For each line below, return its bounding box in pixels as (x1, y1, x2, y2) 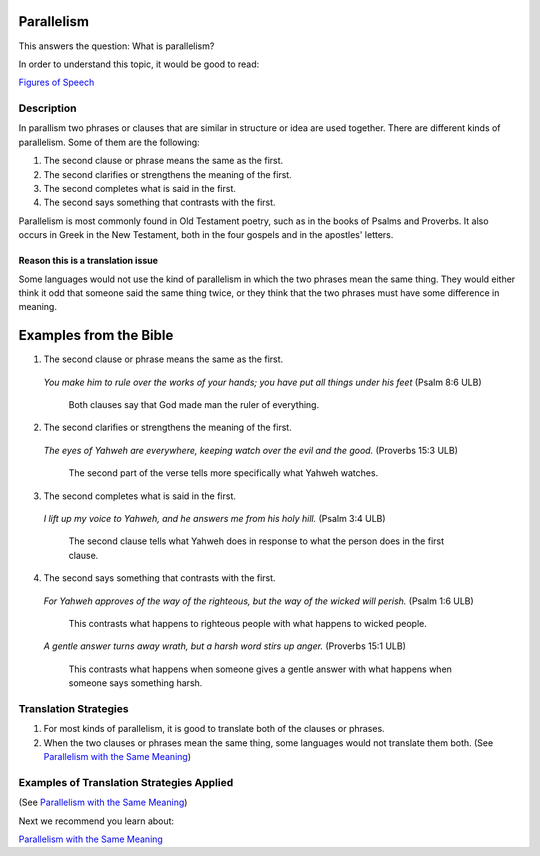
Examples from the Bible (18, 327, 174, 344)
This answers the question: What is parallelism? (18, 40, 215, 52)
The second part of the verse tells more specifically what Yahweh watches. (68, 467, 379, 479)
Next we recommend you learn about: (18, 815, 175, 827)
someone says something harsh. (68, 677, 203, 689)
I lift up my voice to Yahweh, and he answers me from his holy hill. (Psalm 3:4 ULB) (43, 512, 386, 524)
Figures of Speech (18, 76, 95, 89)
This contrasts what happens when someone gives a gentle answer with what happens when (68, 663, 452, 675)
